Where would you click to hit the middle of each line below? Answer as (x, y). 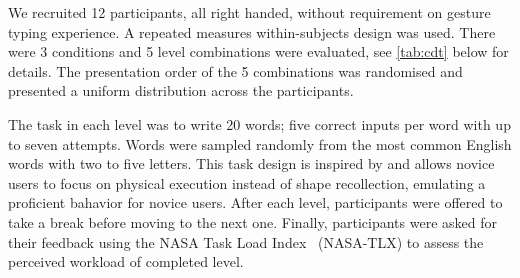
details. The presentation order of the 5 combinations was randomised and (235, 70)
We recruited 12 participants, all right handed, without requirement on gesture (249, 12)
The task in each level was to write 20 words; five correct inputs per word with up (259, 123)
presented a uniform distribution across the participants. (181, 90)
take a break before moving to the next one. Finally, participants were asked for (252, 221)
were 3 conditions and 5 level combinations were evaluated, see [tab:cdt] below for (258, 51)
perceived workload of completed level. (126, 261)
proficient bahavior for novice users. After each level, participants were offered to (255, 202)
